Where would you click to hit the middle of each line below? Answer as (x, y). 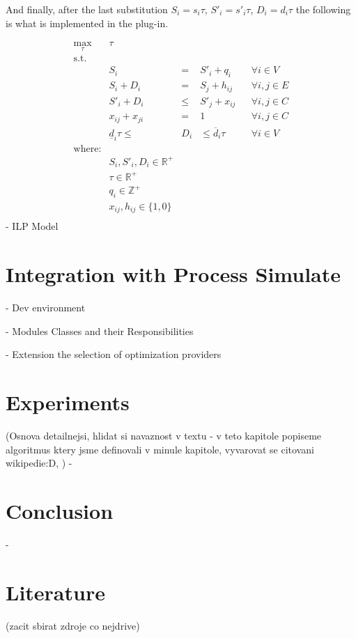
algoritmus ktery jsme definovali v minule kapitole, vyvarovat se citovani (160, 449)
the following (323, 9)
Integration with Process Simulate (173, 274)
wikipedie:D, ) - (39, 463)
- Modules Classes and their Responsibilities (100, 330)
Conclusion (60, 511)
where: (87, 149)
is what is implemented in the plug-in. (87, 23)
